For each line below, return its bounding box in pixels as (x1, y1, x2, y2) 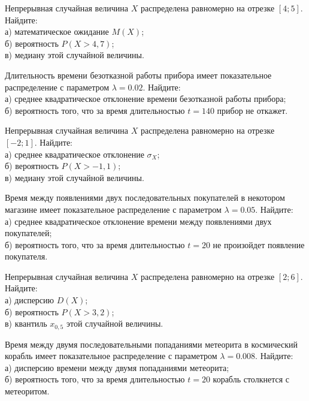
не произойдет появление (213, 238, 305, 251)
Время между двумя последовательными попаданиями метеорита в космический (5, 337, 298, 350)
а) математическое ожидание (5, 25, 109, 38)
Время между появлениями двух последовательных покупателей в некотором (5, 191, 285, 204)
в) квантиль (5, 317, 47, 330)
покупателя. (5, 250, 48, 263)
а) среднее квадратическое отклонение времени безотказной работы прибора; (5, 92, 286, 105)
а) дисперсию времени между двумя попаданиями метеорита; (5, 361, 229, 373)
